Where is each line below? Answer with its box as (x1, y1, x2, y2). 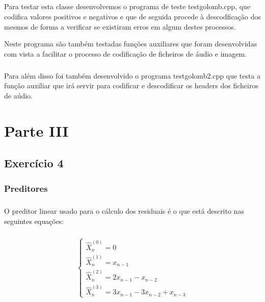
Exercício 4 (4, 155, 64, 171)
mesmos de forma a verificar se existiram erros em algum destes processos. (4, 21, 236, 32)
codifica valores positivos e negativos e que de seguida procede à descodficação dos (4, 11, 261, 21)
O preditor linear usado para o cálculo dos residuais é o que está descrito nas (4, 206, 244, 216)
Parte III (4, 120, 69, 141)
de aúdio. (4, 90, 33, 100)
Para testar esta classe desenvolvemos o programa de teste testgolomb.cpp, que (4, 1, 251, 12)
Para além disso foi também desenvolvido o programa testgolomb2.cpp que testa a (4, 70, 261, 81)
